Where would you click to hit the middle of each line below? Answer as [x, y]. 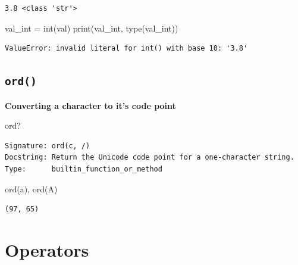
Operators [47, 249]
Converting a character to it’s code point [90, 105]
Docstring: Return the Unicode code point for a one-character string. [150, 158]
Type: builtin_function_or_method [84, 169]
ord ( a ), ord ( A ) [31, 188]
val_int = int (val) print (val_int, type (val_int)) [92, 28]
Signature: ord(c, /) [48, 146]
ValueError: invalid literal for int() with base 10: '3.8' [126, 49]
